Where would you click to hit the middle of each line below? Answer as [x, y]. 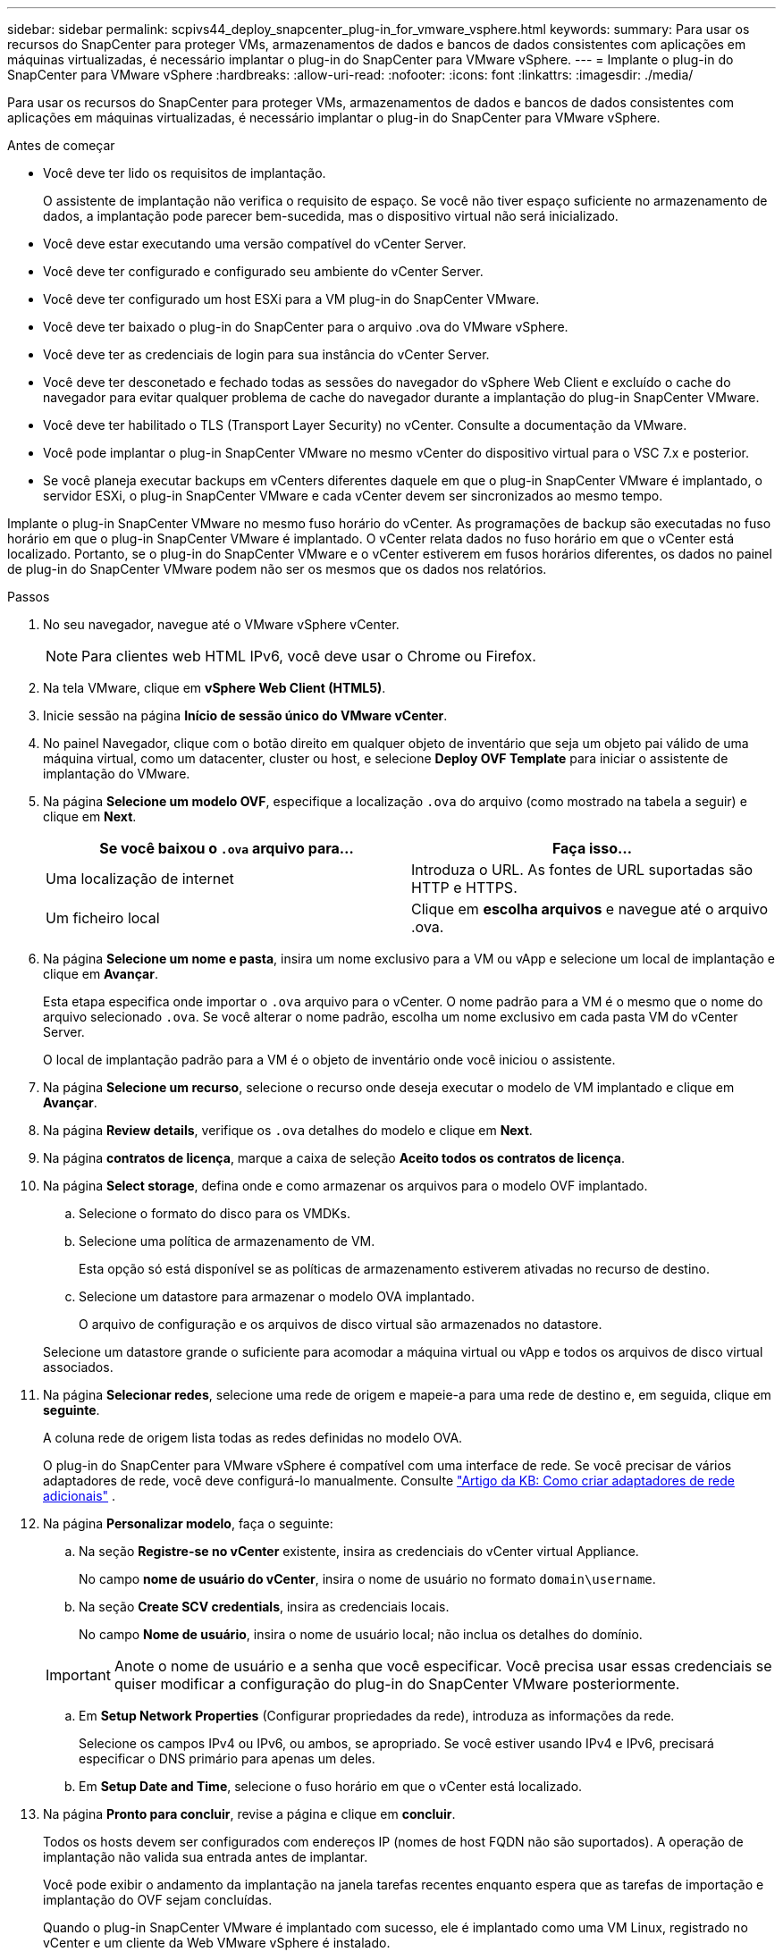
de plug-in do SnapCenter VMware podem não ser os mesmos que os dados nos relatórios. [277, 569]
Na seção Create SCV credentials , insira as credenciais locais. [264, 1607]
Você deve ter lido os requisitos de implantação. [185, 173]
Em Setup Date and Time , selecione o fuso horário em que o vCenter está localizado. [331, 1786]
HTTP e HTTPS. [464, 888]
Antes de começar [61, 145]
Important [78, 1675]
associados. [78, 1367]
